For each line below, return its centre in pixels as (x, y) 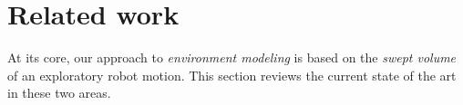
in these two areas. (59, 93)
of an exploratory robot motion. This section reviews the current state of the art (232, 75)
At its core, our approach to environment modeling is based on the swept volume (232, 57)
